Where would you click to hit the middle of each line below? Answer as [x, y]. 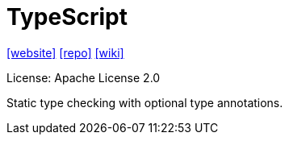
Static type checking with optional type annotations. [145, 102]
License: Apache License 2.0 [84, 77]
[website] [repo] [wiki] [65, 52]
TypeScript [67, 17]
